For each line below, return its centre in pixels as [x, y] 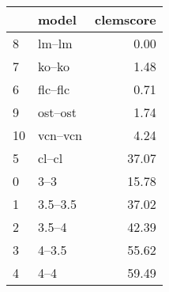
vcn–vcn [60, 135]
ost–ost [58, 112]
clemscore [126, 19]
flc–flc [54, 89]
